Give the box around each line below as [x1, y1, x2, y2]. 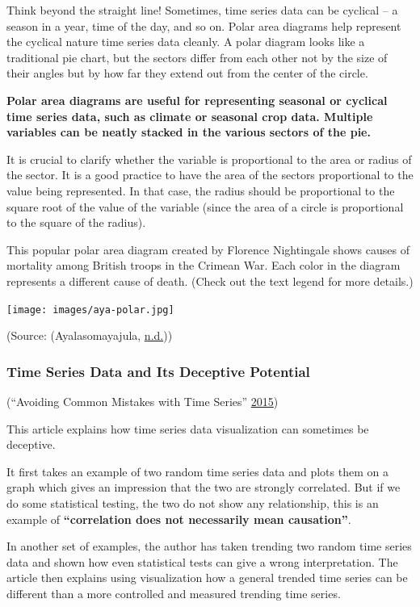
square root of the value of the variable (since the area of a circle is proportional [6, 198, 404, 215]
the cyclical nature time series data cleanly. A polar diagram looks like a [6, 33, 365, 50]
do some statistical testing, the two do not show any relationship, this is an [6, 494, 379, 511]
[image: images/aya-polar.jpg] [6, 303, 174, 316]
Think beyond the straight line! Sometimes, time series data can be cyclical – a [6, 2, 398, 18]
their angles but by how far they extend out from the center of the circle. [6, 65, 368, 82]
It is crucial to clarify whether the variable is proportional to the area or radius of [6, 150, 412, 167]
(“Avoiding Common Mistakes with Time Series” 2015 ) [6, 392, 279, 409]
